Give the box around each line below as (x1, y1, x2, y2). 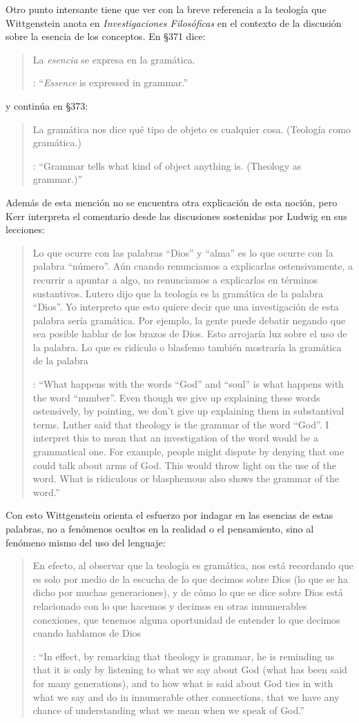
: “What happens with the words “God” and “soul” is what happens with (32, 377, 344, 391)
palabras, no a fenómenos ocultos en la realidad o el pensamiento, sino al (6, 522, 314, 535)
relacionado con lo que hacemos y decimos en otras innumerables (32, 598, 307, 613)
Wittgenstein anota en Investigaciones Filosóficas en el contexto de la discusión (6, 15, 342, 30)
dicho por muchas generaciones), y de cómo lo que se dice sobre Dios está (32, 585, 343, 600)
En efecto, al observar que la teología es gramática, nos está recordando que (32, 558, 354, 573)
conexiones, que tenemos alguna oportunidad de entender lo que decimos (32, 612, 340, 626)
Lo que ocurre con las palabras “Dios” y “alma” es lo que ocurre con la (32, 245, 333, 259)
